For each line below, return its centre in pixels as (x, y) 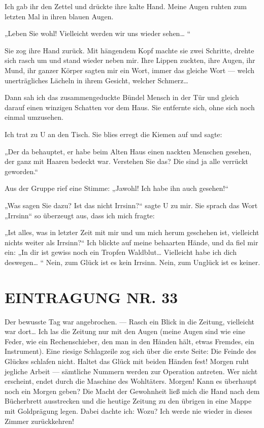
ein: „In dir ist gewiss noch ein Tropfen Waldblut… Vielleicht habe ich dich (121, 252)
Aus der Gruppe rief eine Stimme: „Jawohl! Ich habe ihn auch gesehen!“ (117, 188)
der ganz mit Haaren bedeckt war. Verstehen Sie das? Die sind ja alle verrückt (126, 161)
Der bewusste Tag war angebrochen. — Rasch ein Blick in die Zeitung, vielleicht (130, 321)
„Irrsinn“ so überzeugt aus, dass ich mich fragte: (80, 215)
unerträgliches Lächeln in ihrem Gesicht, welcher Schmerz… (96, 80)
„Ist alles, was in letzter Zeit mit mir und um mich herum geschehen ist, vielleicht (132, 232)
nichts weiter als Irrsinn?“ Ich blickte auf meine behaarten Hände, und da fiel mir (131, 242)
